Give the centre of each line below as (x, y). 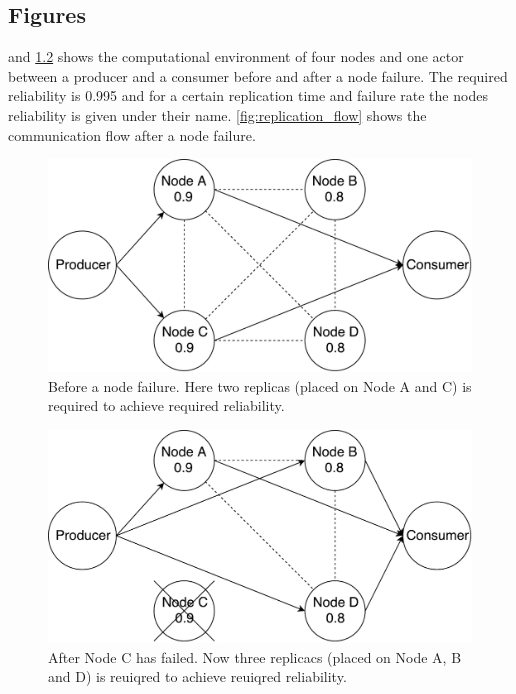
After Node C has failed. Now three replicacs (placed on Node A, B (255, 656)
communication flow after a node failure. (132, 134)
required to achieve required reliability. (166, 405)
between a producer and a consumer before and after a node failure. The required (258, 75)
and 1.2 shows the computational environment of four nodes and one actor (236, 56)
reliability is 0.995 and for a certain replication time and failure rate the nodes (248, 95)
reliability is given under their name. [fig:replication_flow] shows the (217, 114)
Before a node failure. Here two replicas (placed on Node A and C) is (260, 385)
